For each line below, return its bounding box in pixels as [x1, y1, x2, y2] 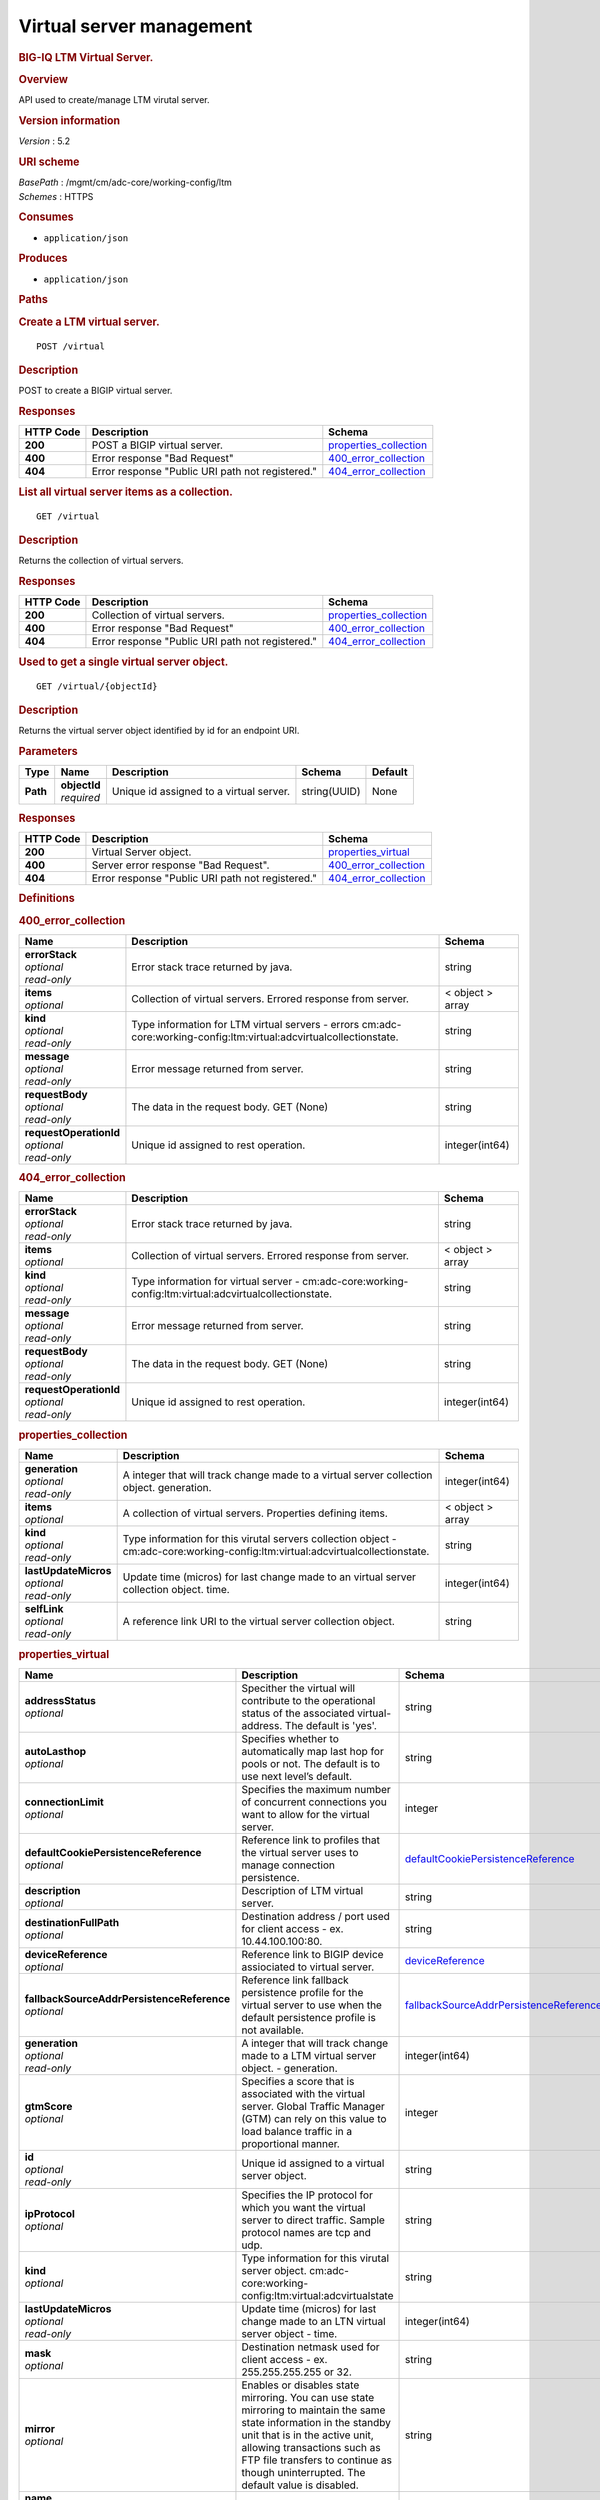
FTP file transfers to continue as [241, 2453, 392, 2467]
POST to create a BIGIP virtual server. [18, 385, 173, 397]
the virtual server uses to [241, 1845, 359, 1859]
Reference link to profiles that [241, 1833, 380, 1847]
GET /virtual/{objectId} [36, 680, 158, 692]
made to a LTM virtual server [241, 2048, 377, 2062]
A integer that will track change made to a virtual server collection [122, 1468, 433, 1482]
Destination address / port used [241, 1909, 390, 1923]
